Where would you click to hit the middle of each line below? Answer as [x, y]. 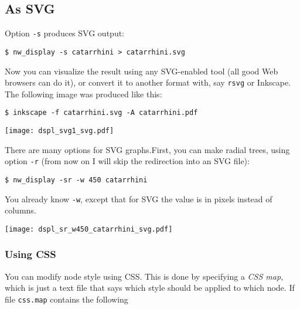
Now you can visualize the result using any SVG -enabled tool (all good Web [142, 71]
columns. [21, 210]
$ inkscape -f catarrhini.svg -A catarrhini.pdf [101, 113]
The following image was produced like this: [83, 94]
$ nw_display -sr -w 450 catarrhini [76, 180]
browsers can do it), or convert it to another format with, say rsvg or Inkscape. [148, 82]
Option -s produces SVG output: [65, 33]
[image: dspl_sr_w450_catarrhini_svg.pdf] [89, 229]
